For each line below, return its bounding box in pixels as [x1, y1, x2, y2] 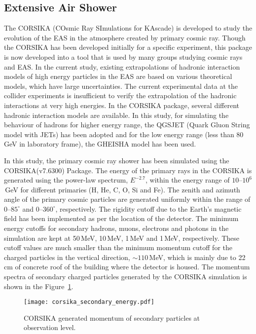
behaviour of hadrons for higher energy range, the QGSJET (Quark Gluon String [4, 119, 250, 130]
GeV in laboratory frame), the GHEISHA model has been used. [4, 139, 196, 149]
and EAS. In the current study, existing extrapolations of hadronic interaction [4, 61, 240, 72]
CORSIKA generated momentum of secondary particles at [24, 312, 200, 323]
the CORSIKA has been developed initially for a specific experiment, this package [4, 42, 252, 52]
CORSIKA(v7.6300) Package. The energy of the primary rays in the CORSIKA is [4, 165, 252, 175]
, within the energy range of [146, 175, 230, 185]
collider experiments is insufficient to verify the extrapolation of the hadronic [4, 90, 237, 101]
